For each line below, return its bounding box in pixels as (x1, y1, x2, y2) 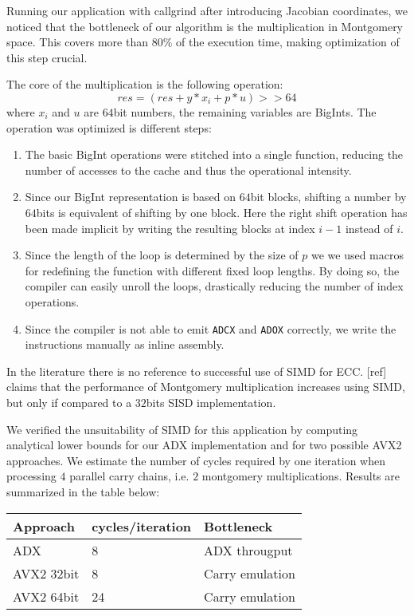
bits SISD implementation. (146, 393, 276, 410)
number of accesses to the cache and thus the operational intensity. (25, 161, 352, 178)
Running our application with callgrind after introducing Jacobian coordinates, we (6, 2, 408, 18)
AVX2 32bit (13, 563, 80, 582)
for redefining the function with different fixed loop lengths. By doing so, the (25, 262, 400, 278)
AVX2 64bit (13, 586, 80, 606)
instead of (345, 219, 393, 236)
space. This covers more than (6, 34, 148, 50)
